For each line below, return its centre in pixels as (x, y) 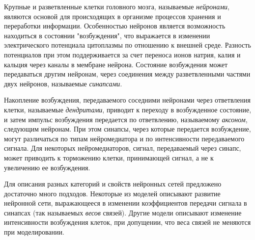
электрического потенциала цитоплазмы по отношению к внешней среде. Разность (127, 45)
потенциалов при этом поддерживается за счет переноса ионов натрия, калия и (122, 54)
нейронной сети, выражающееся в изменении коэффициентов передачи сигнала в (126, 203)
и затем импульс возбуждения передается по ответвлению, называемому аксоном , (126, 119)
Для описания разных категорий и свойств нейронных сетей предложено (113, 184)
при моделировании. (34, 232)
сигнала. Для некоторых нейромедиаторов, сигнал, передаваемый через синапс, (123, 148)
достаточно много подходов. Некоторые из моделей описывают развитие (112, 193)
